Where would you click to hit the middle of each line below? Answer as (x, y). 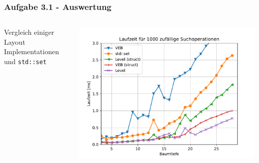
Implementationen (32, 51)
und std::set (25, 61)
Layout (15, 41)
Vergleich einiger (29, 32)
